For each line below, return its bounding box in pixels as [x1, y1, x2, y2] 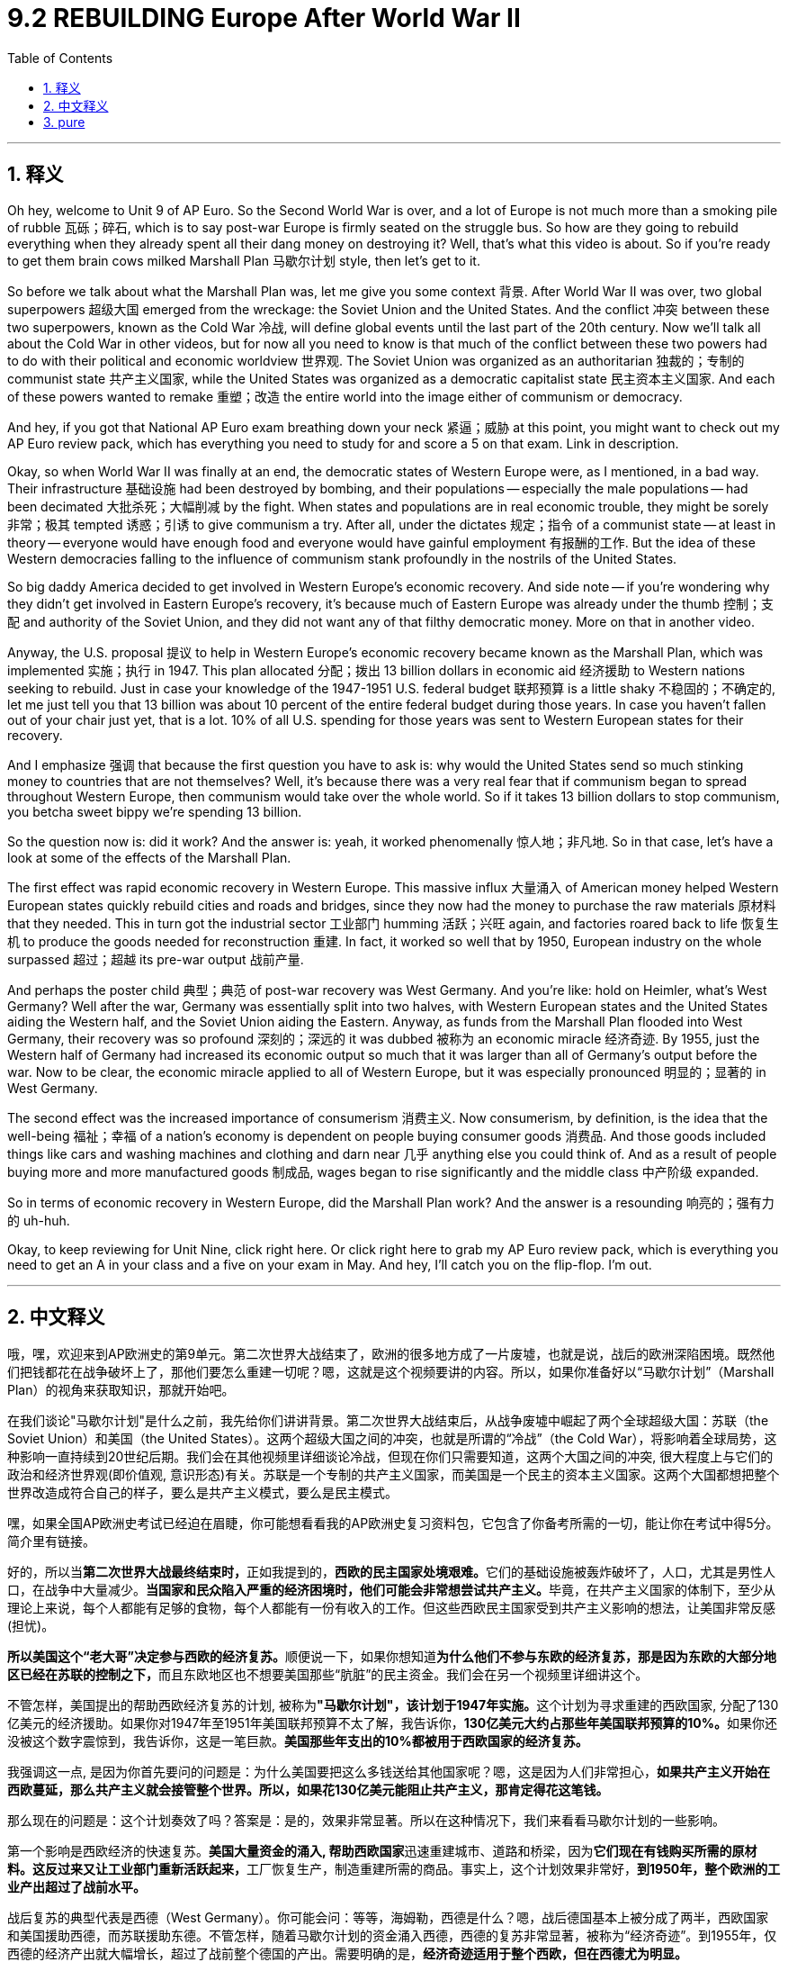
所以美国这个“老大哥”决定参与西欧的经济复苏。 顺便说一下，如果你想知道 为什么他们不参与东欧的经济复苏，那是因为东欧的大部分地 [7, 1649, 777, 1665]
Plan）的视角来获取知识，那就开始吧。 [7, 1382, 235, 1398]
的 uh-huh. [7, 1212, 70, 1228]
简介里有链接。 [7, 1533, 95, 1550]
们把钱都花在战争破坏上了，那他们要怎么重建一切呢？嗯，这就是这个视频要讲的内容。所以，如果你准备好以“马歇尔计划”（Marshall [7, 1364, 775, 1380]
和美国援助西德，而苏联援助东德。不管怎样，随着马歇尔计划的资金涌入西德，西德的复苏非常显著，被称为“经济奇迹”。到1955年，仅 [7, 1928, 777, 1944]
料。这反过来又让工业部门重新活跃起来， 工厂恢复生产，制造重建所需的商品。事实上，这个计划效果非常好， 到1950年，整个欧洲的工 [7, 1861, 781, 1877]
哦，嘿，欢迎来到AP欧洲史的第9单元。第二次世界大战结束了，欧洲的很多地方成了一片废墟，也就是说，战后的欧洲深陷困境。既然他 [7, 1346, 775, 1362]
